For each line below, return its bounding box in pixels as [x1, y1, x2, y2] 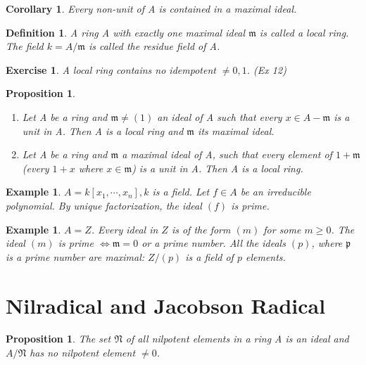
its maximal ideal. [198, 123, 274, 138]
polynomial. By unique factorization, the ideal [6, 198, 202, 212]
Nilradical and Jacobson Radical [6, 290, 326, 319]
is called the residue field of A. [88, 39, 220, 53]
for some [263, 222, 301, 236]
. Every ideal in [91, 222, 158, 236]
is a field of [185, 249, 234, 264]
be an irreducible [240, 184, 311, 199]
